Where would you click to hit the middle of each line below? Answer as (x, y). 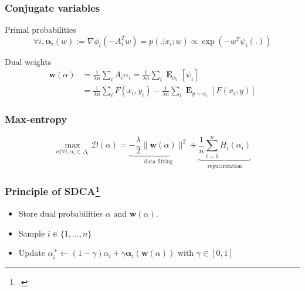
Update (32, 253)
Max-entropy (36, 119)
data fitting (159, 161)
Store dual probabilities (61, 213)
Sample (32, 233)
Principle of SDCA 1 (52, 191)
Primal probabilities (40, 30)
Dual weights (28, 61)
